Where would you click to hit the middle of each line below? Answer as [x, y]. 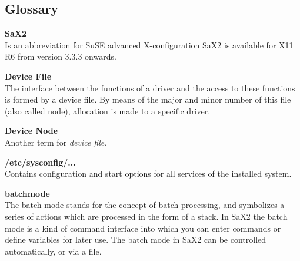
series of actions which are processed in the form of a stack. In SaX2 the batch [146, 216]
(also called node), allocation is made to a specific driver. [108, 110]
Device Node [31, 130]
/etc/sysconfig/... [40, 162]
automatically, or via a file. [53, 251]
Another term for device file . [56, 142]
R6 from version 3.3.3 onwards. [61, 56]
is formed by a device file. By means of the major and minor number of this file [148, 99]
